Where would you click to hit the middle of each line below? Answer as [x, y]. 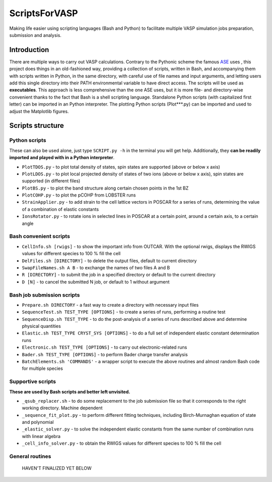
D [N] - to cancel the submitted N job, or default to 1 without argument [96, 282]
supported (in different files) [51, 181]
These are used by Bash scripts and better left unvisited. [70, 392]
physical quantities [42, 326]
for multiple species [42, 368]
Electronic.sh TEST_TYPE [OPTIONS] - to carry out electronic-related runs [105, 347]
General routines [30, 456]
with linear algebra [41, 436]
